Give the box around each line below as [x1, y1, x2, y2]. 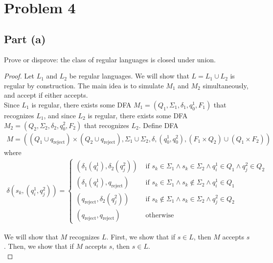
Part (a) [4, 31, 46, 46]
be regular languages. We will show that [69, 71, 189, 81]
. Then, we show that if [4, 241, 74, 251]
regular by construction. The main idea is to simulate [4, 80, 164, 90]
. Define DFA [138, 120, 179, 130]
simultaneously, [203, 80, 249, 90]
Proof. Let [4, 71, 34, 81]
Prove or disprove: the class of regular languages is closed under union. [4, 54, 216, 64]
